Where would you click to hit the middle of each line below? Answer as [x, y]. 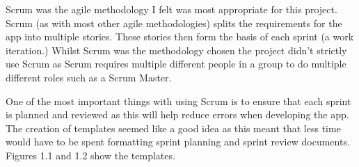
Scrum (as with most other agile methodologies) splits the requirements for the [174, 23]
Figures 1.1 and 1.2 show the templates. [90, 155]
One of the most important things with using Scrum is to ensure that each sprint [178, 101]
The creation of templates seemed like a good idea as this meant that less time [173, 128]
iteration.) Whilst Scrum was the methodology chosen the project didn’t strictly [176, 50]
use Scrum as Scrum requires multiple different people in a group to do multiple [176, 64]
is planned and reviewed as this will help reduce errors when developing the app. [177, 114]
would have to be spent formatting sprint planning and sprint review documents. [178, 142]
